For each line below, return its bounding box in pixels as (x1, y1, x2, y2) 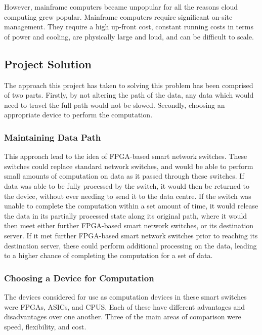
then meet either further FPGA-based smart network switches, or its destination (4, 220, 254, 231)
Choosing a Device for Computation (4, 271, 154, 284)
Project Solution (4, 56, 92, 71)
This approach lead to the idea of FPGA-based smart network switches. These (4, 151, 247, 161)
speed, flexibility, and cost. (4, 321, 86, 331)
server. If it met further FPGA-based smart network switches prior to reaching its (4, 230, 258, 240)
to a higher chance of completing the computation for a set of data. (4, 250, 213, 261)
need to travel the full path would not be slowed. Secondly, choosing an (4, 99, 225, 110)
